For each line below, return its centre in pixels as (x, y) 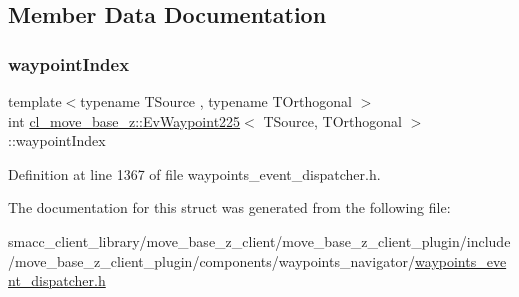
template (35, 101)
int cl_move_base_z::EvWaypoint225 (124, 120)
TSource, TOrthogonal (332, 120)
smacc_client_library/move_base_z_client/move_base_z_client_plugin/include (259, 240)
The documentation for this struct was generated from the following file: (229, 207)
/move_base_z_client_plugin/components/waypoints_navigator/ (212, 260)
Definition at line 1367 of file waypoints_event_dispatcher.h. (194, 173)
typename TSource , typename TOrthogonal (216, 101)
